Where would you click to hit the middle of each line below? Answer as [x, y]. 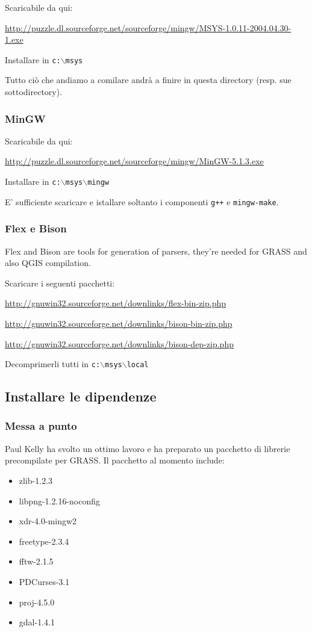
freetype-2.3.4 [44, 541]
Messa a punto [41, 426]
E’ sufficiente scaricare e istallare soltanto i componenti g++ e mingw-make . [142, 201]
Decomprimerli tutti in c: [53, 364]
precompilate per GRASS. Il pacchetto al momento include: [115, 460]
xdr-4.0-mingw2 [48, 521]
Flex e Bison [36, 228]
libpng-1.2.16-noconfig [60, 500]
